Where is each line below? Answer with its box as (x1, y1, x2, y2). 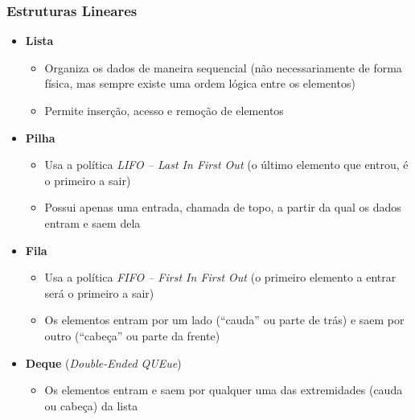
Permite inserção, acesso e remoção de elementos (44, 102, 284, 118)
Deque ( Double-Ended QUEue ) (25, 354, 182, 371)
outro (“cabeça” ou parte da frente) (44, 327, 220, 344)
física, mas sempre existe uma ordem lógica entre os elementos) (44, 75, 355, 92)
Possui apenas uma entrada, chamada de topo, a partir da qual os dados (44, 199, 401, 216)
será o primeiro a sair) (44, 284, 154, 301)
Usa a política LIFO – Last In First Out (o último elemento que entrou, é (44, 156, 409, 173)
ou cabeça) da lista (44, 397, 138, 414)
